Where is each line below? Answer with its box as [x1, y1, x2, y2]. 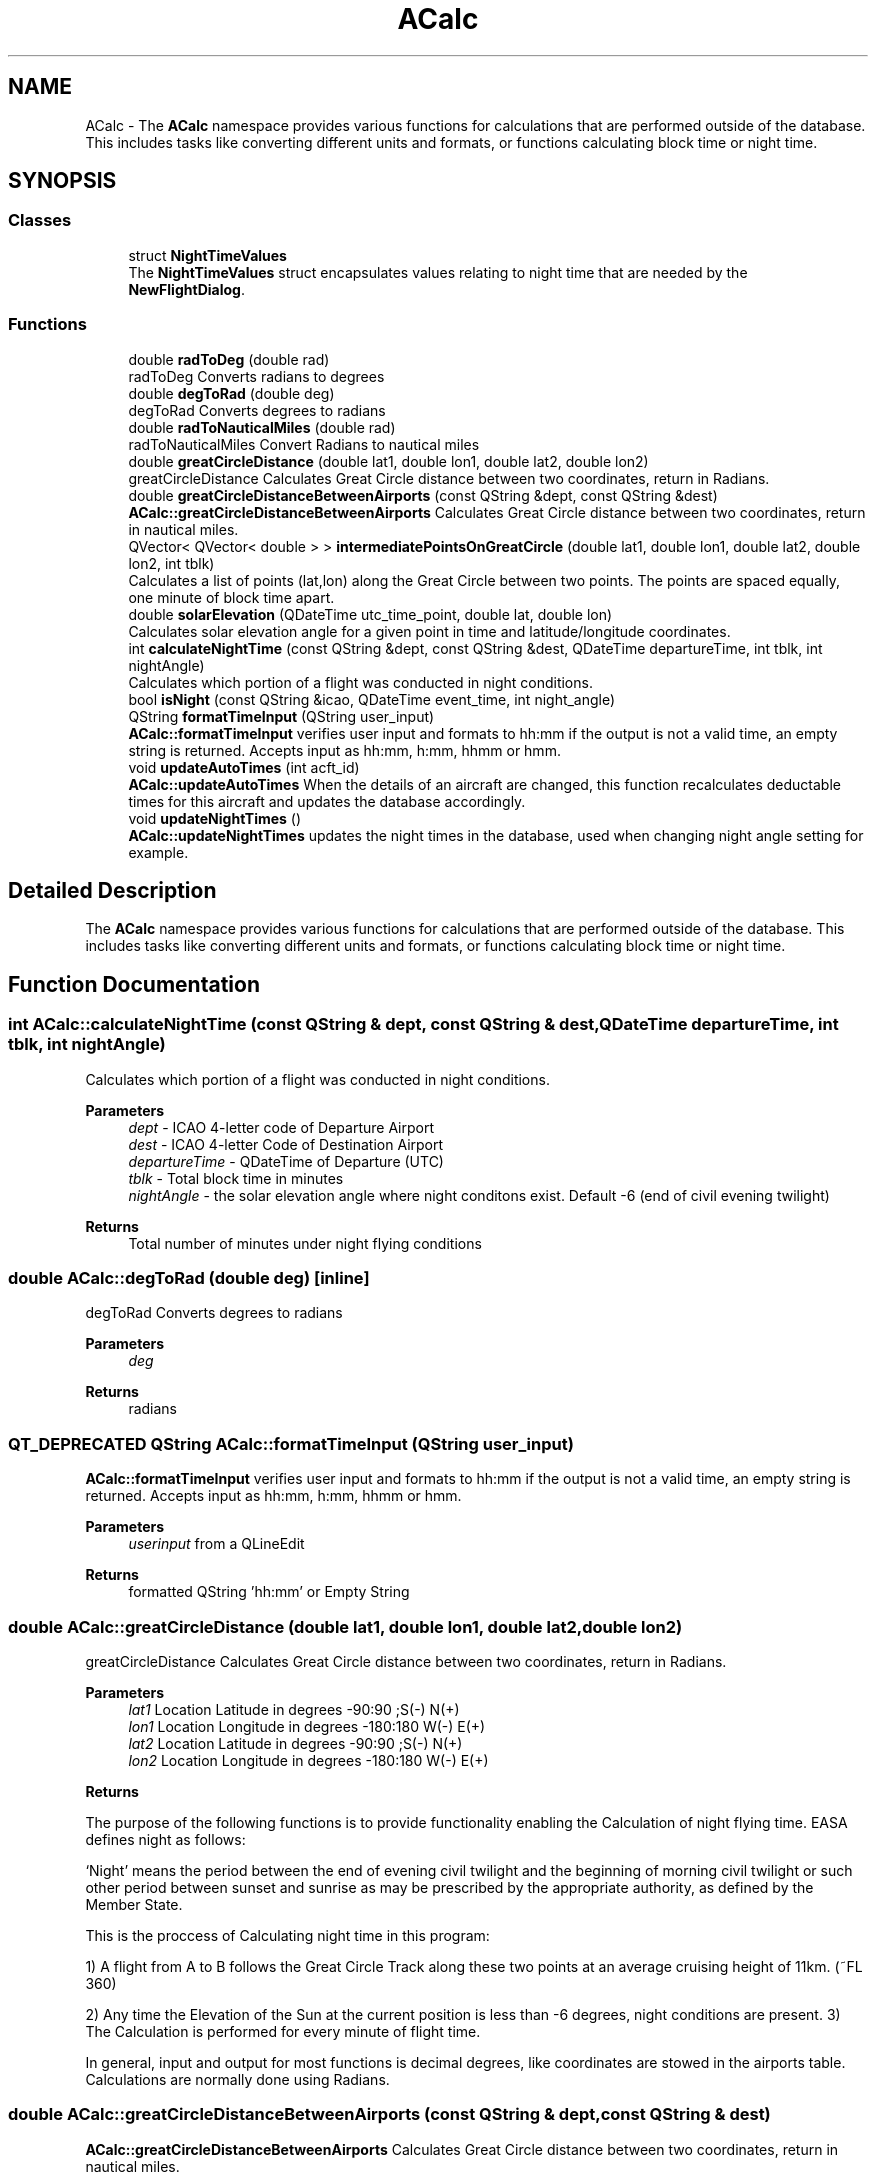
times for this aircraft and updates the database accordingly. [128, 792, 526, 810]
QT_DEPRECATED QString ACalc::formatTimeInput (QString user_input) [8, 1433, 574, 1454]
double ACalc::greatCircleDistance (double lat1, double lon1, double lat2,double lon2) [8, 1616, 683, 1637]
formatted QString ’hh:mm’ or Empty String [128, 1583, 410, 1601]
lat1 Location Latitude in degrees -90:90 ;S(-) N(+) [128, 1700, 460, 1718]
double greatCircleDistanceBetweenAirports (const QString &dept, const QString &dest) [128, 486, 718, 504]
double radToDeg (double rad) [128, 350, 330, 368]
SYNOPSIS [8, 168, 117, 194]
